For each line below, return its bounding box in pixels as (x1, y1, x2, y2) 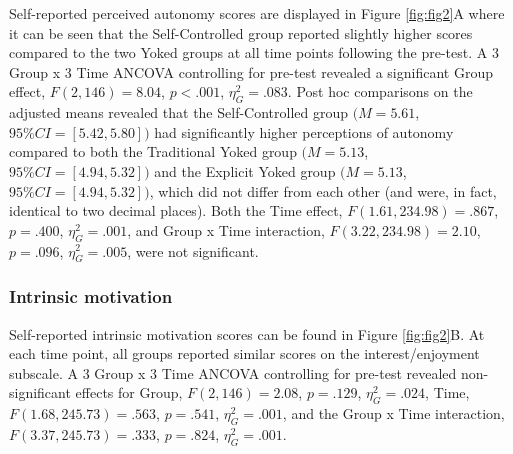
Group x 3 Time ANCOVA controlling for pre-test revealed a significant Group (9, 61, 493, 82)
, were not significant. (127, 240, 259, 261)
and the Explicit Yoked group (154, 160, 336, 181)
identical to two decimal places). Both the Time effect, (9, 200, 343, 221)
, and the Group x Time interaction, (282, 403, 505, 424)
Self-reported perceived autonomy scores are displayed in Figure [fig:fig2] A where (9, 3, 505, 23)
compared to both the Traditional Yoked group (9, 141, 297, 162)
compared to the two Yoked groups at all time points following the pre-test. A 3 (9, 42, 499, 63)
